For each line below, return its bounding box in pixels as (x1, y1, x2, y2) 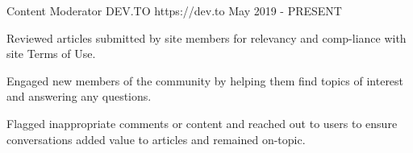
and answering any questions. (6, 88, 152, 105)
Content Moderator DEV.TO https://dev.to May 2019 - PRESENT (6, 2, 342, 19)
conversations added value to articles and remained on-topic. (6, 130, 306, 147)
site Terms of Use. (6, 45, 96, 62)
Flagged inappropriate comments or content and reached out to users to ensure (6, 114, 398, 131)
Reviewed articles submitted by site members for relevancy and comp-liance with (6, 29, 407, 46)
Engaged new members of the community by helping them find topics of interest (6, 72, 404, 89)
